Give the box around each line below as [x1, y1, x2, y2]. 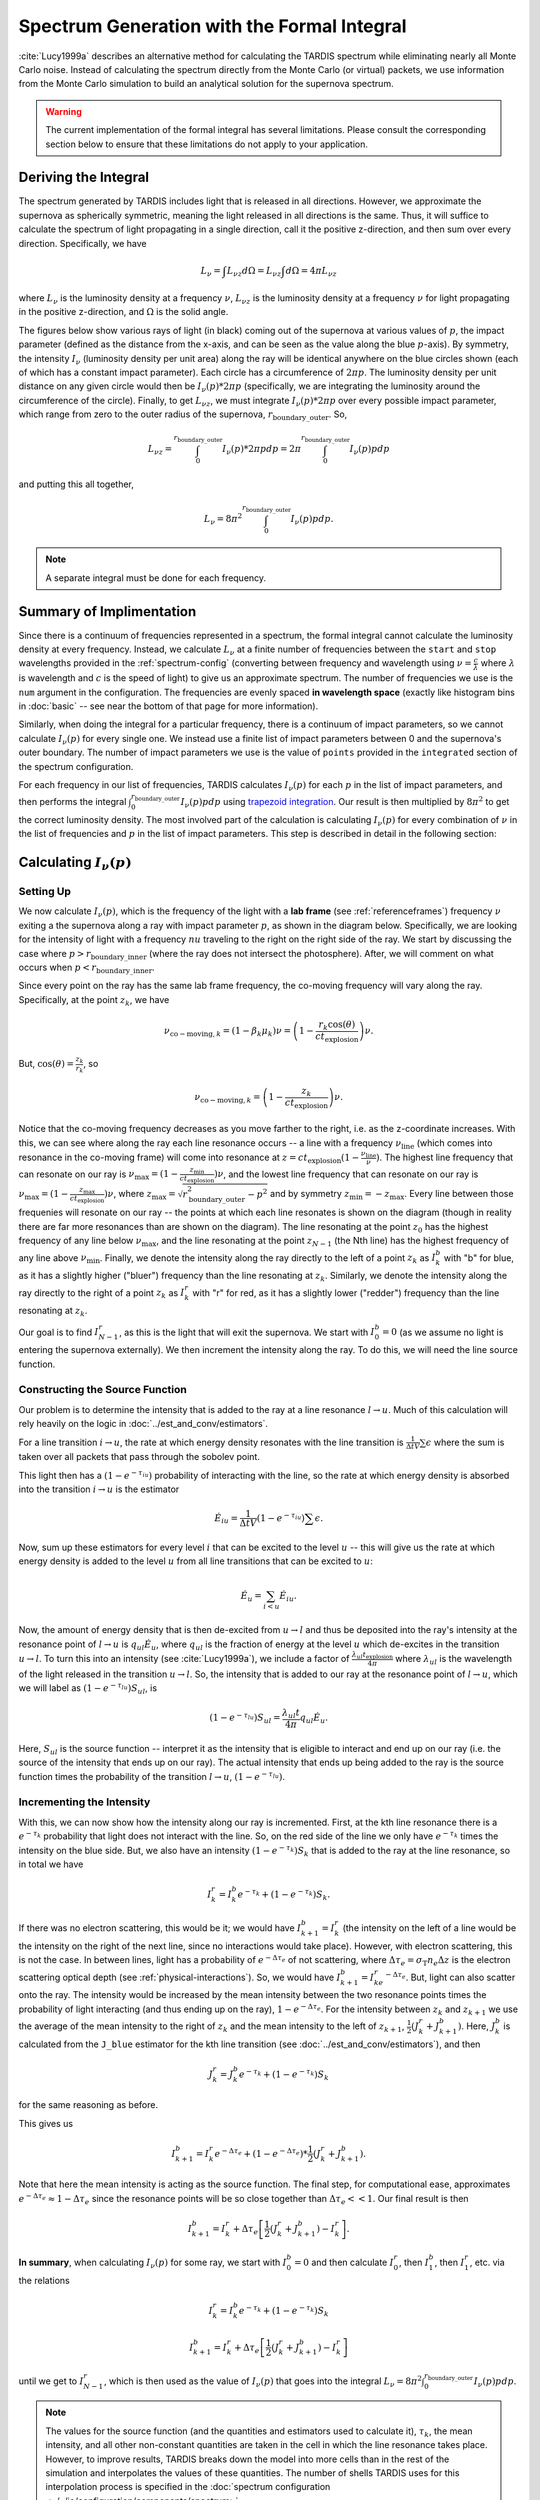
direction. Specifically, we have [18, 237, 147, 249]
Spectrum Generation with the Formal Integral [18, 15, 407, 37]
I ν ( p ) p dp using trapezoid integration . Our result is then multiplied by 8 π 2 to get [180, 795, 510, 810]
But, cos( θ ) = [18, 1058, 75, 1070]
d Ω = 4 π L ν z [285, 265, 337, 279]
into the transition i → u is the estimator [18, 1483, 180, 1495]
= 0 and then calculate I [293, 2256, 394, 2269]
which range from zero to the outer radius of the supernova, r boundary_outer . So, [18, 408, 348, 422]
